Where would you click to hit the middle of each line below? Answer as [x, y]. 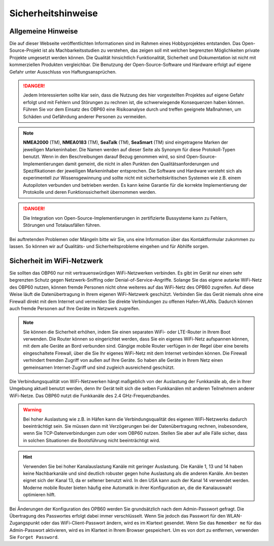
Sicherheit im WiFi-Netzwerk [56, 261]
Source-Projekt [25, 50]
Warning [32, 410]
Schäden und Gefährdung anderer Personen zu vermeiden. [85, 116]
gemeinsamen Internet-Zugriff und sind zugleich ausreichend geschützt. [99, 367]
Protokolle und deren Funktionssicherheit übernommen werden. [90, 192]
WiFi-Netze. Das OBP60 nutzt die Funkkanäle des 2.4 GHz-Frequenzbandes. [90, 395]
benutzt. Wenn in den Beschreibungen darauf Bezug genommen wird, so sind [104, 157]
